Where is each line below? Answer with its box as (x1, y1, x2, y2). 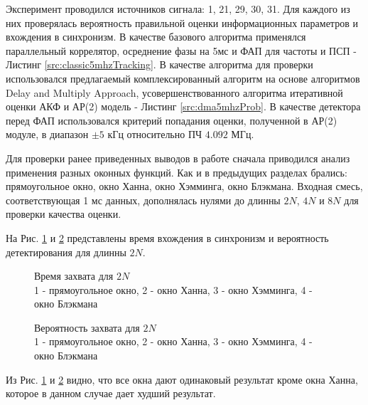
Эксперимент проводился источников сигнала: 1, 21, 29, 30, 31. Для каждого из (6, 1, 350, 16)
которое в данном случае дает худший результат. (6, 386, 216, 401)
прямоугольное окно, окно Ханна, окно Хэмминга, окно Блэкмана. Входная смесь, (6, 179, 363, 194)
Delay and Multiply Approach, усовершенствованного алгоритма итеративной (6, 85, 343, 100)
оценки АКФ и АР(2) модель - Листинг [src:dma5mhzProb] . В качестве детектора (6, 99, 361, 114)
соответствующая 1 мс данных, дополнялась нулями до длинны (6, 192, 281, 207)
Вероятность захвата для (34, 320, 140, 335)
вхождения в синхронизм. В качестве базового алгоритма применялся (6, 29, 306, 44)
